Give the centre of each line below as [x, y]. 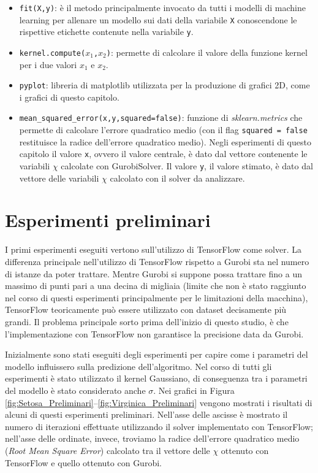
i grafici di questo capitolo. [69, 97]
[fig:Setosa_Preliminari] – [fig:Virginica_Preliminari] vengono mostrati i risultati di [159, 402]
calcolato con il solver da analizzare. [177, 178]
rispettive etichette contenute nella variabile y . [106, 32]
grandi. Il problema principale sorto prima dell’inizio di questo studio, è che [147, 321]
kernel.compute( [52, 53]
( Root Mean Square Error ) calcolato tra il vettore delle [108, 450]
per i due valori [48, 64]
